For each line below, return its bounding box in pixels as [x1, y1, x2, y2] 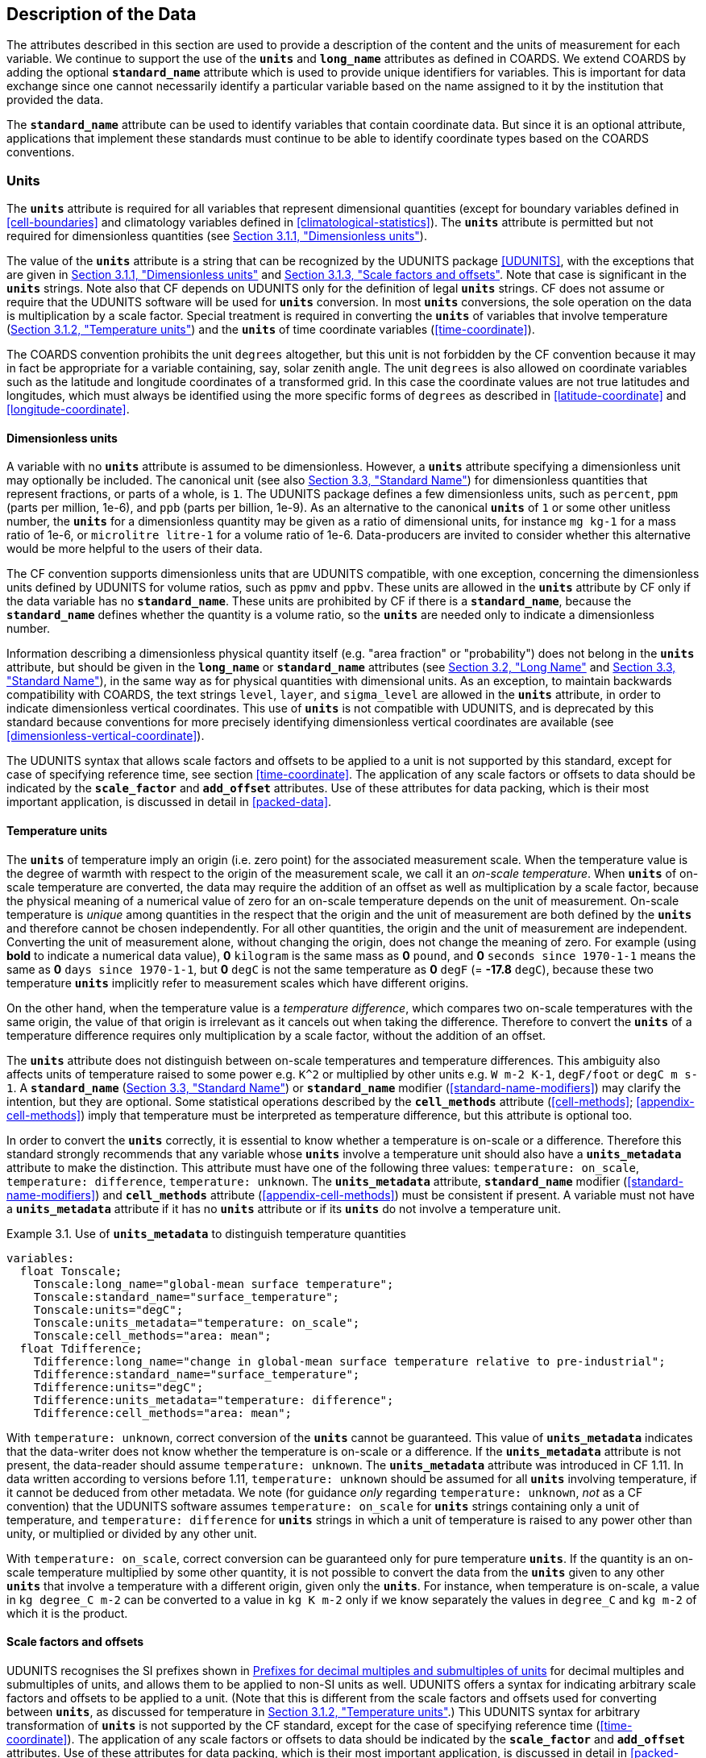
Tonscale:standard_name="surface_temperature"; [33, 1290, 340, 1303]
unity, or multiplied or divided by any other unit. [6, 1526, 257, 1540]
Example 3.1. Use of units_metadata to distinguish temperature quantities [6, 1226, 406, 1241]
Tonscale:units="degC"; [33, 1303, 184, 1316]
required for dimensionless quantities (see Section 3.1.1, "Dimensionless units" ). [6, 229, 427, 243]
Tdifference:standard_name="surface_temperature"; [33, 1367, 360, 1381]
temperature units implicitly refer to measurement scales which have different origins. [6, 975, 469, 990]
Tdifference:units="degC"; [33, 1380, 204, 1394]
